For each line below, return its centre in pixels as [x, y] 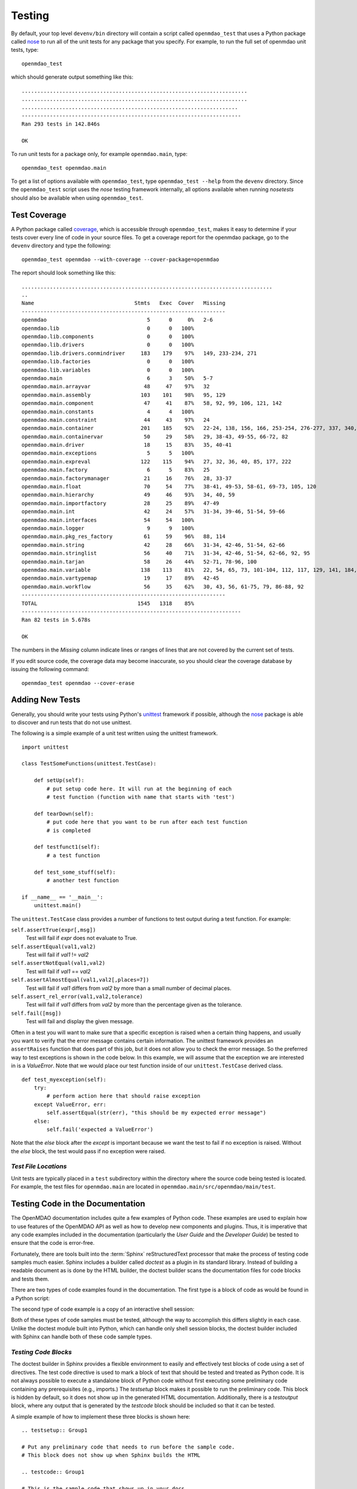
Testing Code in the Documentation [78, 1204]
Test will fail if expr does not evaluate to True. [82, 938]
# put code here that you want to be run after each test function [147, 822]
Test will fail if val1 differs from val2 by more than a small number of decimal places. [129, 988]
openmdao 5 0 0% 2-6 [118, 320]
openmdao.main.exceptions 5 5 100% [108, 453]
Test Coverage [39, 215]
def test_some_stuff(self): [75, 872]
